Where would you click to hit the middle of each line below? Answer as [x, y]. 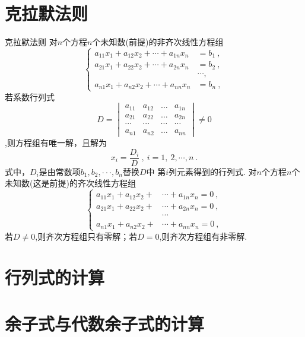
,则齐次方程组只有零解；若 [86, 236]
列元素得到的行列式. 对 [213, 171]
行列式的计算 [55, 277]
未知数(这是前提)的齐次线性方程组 [70, 183]
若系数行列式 [30, 96]
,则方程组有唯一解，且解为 [56, 142]
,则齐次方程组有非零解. [203, 236]
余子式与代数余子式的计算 [105, 323]
